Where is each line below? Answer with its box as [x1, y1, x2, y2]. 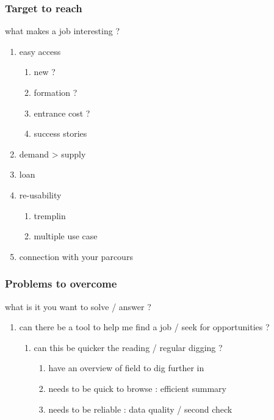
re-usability [19, 188, 62, 201]
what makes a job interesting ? [5, 24, 120, 37]
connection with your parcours [19, 250, 133, 262]
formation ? [34, 86, 78, 98]
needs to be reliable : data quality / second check [48, 402, 233, 415]
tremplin [34, 209, 66, 222]
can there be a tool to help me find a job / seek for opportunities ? [19, 320, 270, 333]
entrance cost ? [34, 106, 90, 119]
